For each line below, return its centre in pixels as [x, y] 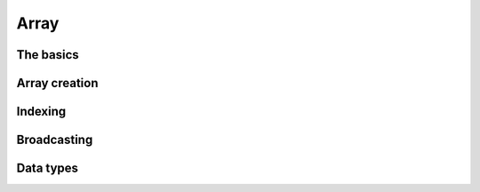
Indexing [41, 112]
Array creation [57, 83]
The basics [48, 55]
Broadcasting [55, 140]
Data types [48, 168]
